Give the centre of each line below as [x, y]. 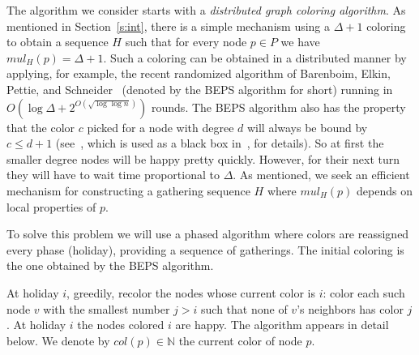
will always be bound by [307, 127]
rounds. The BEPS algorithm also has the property [279, 107]
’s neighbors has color [350, 308]
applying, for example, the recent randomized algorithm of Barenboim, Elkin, [199, 73]
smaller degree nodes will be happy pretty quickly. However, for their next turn [203, 158]
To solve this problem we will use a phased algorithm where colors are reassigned [208, 234]
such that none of [244, 308]
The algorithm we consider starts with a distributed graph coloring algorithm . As [206, 10]
